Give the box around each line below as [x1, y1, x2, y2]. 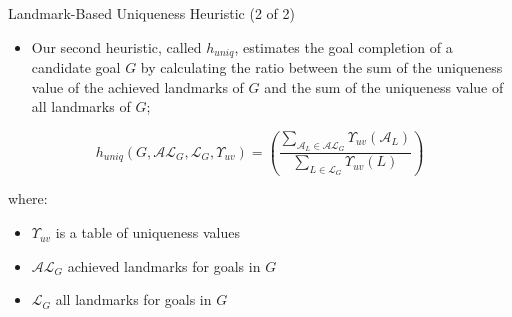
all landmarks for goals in [55, 289, 212, 310]
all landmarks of [31, 96, 131, 117]
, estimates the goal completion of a [234, 36, 453, 57]
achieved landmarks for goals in [67, 255, 261, 276]
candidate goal [31, 57, 121, 78]
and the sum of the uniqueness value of [264, 76, 504, 97]
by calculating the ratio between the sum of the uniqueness [140, 57, 503, 78]
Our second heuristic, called [31, 36, 202, 57]
